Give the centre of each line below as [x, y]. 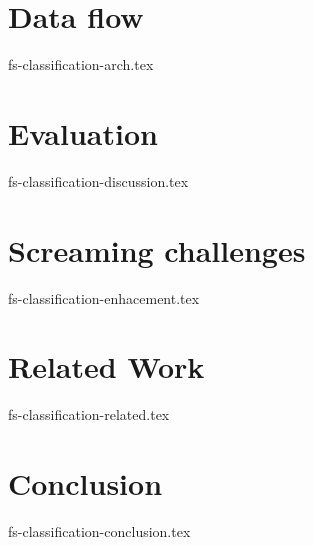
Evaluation [83, 132]
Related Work [106, 366]
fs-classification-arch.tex [81, 64]
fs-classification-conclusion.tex [99, 531]
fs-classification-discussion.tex [98, 180]
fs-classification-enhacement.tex [104, 297]
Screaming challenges [157, 249]
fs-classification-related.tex [89, 414]
